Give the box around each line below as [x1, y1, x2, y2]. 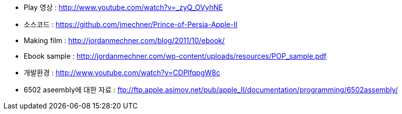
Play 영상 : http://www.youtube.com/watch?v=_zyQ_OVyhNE [24, 3, 223, 12]
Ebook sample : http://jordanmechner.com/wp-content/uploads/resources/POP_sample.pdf [24, 52, 327, 60]
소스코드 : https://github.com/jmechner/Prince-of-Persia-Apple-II [24, 20, 238, 29]
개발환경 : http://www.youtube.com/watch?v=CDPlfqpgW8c [24, 68, 220, 77]
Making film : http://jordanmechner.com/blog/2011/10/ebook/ [24, 36, 225, 45]
